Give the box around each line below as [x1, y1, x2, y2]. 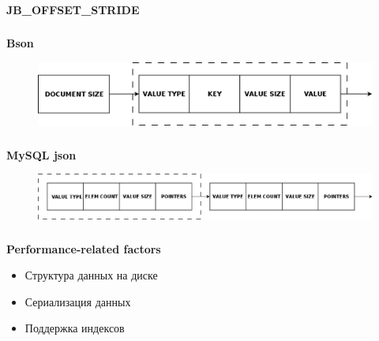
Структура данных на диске [24, 267, 158, 283]
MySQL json [6, 146, 77, 163]
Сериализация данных [24, 293, 131, 309]
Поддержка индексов [24, 320, 125, 336]
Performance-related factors [6, 240, 161, 257]
